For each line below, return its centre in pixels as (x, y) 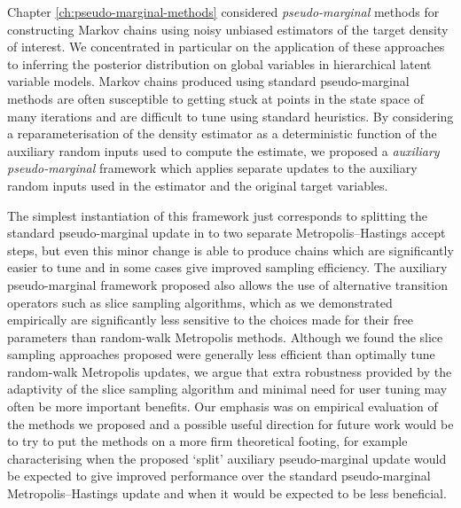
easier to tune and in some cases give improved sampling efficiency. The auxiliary (227, 267)
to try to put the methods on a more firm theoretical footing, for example (207, 441)
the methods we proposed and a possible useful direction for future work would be (230, 423)
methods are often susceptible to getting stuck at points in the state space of (215, 98)
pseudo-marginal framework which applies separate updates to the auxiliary (212, 168)
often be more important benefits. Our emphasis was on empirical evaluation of (223, 406)
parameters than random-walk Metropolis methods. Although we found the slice (225, 336)
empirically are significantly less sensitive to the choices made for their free (210, 320)
